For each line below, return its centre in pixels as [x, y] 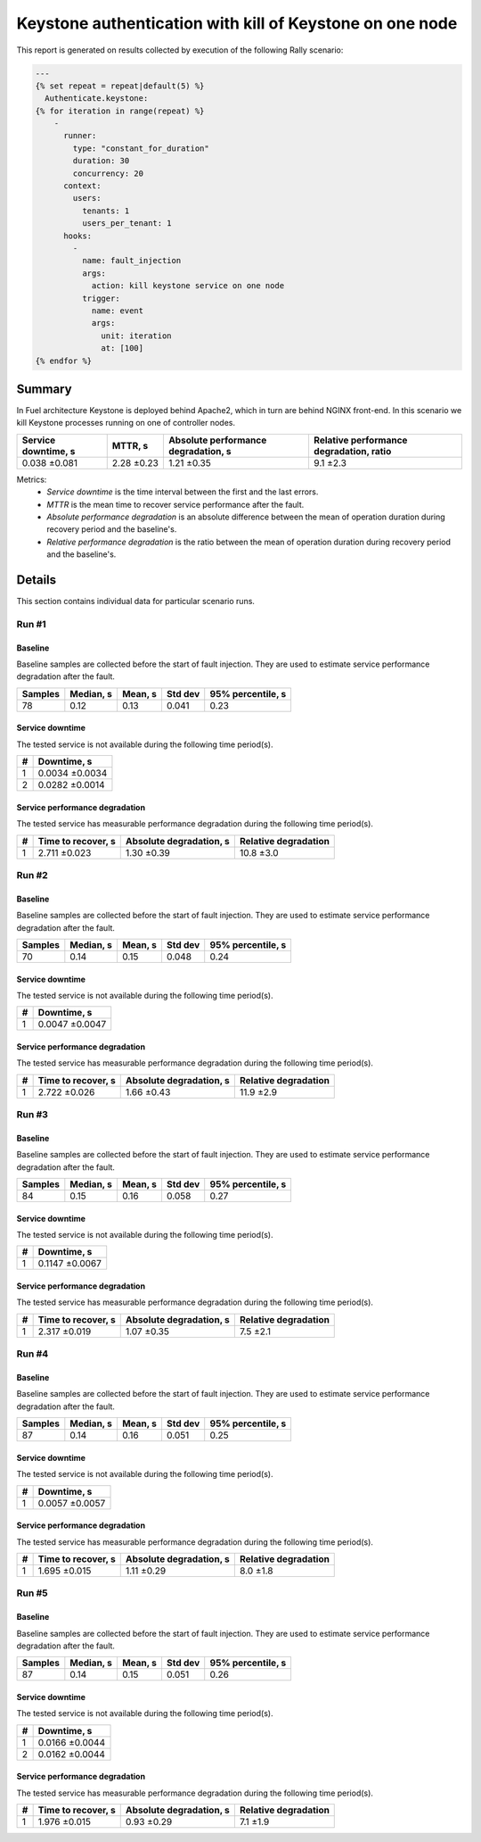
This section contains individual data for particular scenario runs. [136, 602]
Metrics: [32, 479]
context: [82, 186]
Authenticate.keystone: [97, 99]
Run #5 [32, 1593]
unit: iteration [137, 336]
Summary [44, 389]
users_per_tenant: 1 [127, 224]
